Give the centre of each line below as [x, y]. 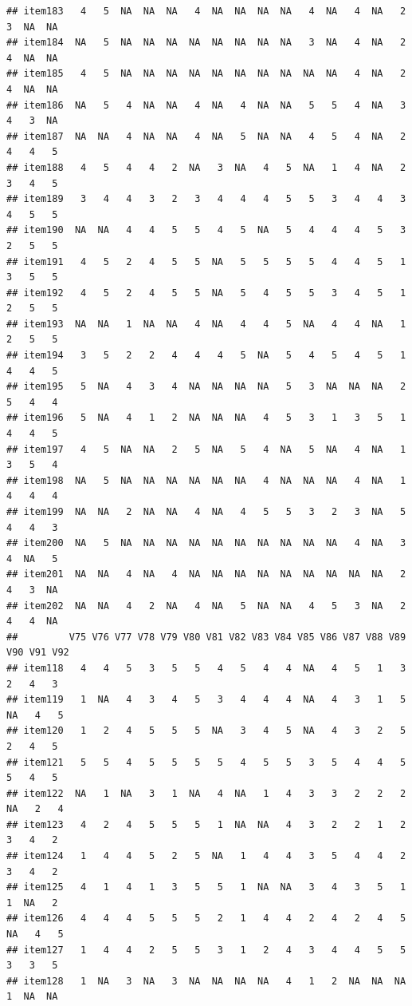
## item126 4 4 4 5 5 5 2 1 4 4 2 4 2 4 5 [206, 919]
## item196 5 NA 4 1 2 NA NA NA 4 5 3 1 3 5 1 [206, 418]
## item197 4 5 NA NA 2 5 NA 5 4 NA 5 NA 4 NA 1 [206, 449]
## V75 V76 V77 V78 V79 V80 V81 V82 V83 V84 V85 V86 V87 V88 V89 [206, 637]
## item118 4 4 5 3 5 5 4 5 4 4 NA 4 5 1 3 [206, 668]
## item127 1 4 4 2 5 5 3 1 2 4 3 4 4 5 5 [206, 950]
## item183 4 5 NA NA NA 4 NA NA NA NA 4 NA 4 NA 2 [206, 11]
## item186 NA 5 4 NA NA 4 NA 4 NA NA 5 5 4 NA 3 [206, 105]
